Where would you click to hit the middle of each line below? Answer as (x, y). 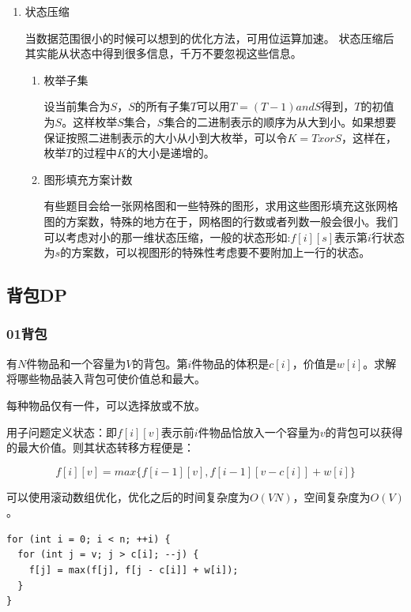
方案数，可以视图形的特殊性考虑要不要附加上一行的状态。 (221, 252)
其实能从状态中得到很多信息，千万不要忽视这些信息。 (163, 53)
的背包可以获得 (364, 432)
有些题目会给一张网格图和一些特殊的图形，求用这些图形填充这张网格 (221, 206)
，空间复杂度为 (332, 496)
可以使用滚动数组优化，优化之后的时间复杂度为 (128, 496)
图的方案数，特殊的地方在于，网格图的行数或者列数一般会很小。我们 (221, 221)
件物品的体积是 (230, 363)
